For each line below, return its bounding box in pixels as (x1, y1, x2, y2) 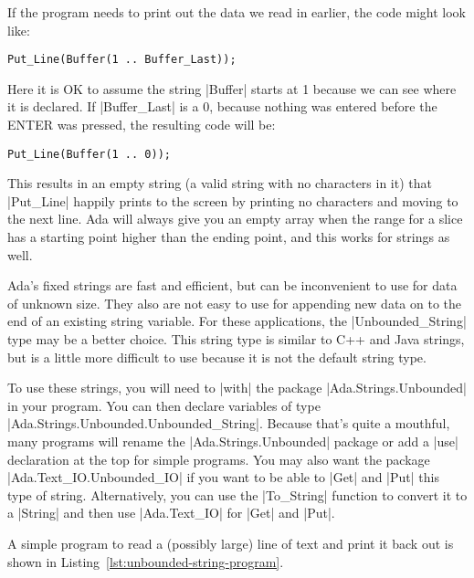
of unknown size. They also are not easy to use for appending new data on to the (7, 293, 461, 312)
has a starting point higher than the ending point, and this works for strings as (7, 227, 450, 247)
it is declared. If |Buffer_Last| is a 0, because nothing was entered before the (7, 97, 437, 116)
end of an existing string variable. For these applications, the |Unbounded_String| (7, 311, 467, 331)
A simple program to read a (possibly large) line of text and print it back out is (7, 533, 454, 552)
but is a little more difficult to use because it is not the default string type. (7, 347, 427, 366)
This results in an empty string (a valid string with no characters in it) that (7, 173, 432, 193)
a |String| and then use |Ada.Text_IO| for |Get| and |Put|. (7, 503, 335, 522)
